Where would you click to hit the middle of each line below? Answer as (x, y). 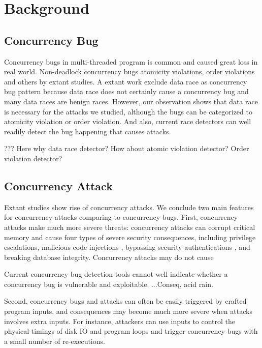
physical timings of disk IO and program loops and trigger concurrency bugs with (131, 331)
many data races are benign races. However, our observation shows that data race (131, 101)
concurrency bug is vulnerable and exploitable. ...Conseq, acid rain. (109, 284)
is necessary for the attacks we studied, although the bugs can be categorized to (128, 111)
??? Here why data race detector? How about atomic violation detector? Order (127, 148)
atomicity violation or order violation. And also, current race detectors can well (128, 121)
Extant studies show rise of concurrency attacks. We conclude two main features (129, 207)
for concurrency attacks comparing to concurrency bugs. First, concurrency (121, 217)
